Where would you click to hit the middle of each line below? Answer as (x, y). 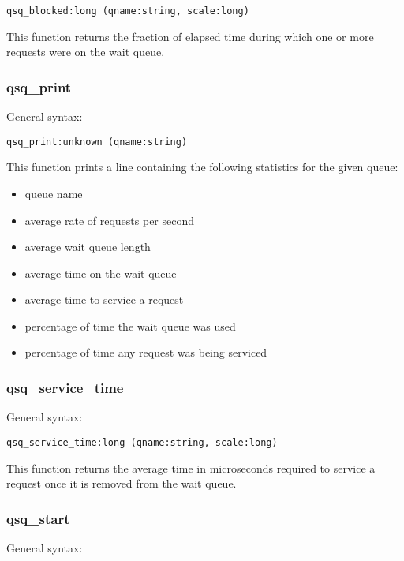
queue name (54, 193)
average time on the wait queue (101, 273)
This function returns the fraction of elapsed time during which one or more (190, 36)
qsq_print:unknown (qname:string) (97, 142)
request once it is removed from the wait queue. (122, 483)
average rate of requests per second (110, 220)
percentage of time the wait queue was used (130, 325)
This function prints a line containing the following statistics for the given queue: (202, 167)
